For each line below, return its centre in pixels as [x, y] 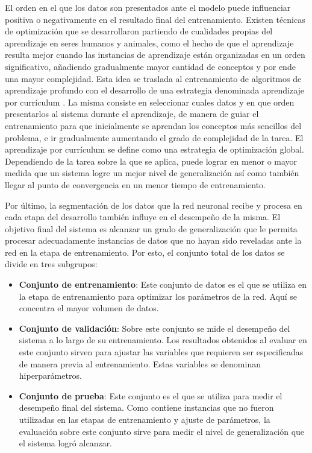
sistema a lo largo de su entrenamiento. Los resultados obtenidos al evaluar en [163, 340]
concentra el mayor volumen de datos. [89, 308]
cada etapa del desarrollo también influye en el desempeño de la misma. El [143, 217]
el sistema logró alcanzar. [66, 443]
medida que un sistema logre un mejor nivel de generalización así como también [152, 173]
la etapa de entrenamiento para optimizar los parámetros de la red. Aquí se [158, 296]
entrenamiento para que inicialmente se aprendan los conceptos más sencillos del [153, 125]
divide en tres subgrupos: [51, 264]
